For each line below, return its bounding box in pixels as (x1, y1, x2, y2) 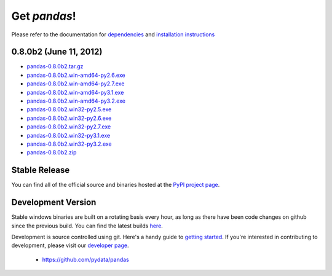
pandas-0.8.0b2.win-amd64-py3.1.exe (26, 89, 124, 96)
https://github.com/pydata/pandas (42, 256, 129, 263)
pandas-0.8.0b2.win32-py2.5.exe (26, 106, 112, 113)
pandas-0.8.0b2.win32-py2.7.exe (26, 123, 111, 130)
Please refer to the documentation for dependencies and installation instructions (11, 31, 215, 38)
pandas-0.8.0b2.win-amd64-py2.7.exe (26, 80, 125, 87)
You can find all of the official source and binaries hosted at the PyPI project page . (11, 181, 220, 189)
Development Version (11, 197, 97, 208)
